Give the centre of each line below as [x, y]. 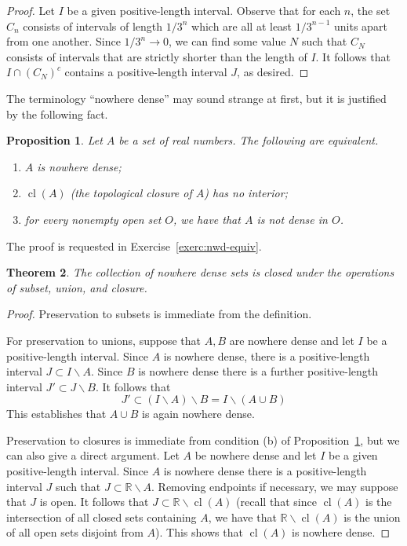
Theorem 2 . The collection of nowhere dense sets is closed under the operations [200, 272]
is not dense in [292, 219]
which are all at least [242, 26]
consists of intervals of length [93, 26]
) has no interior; [246, 193]
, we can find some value [227, 41]
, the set [371, 10]
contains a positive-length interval [146, 72]
